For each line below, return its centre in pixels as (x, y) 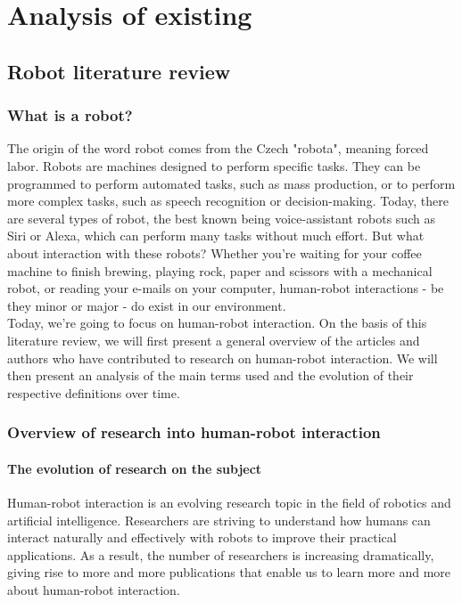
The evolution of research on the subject (135, 468)
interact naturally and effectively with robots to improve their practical (202, 537)
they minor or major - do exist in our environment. (147, 305)
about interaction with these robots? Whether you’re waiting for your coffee (214, 252)
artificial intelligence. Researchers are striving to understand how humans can (219, 520)
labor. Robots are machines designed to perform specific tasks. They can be (214, 165)
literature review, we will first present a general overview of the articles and (214, 340)
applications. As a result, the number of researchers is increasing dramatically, (221, 554)
